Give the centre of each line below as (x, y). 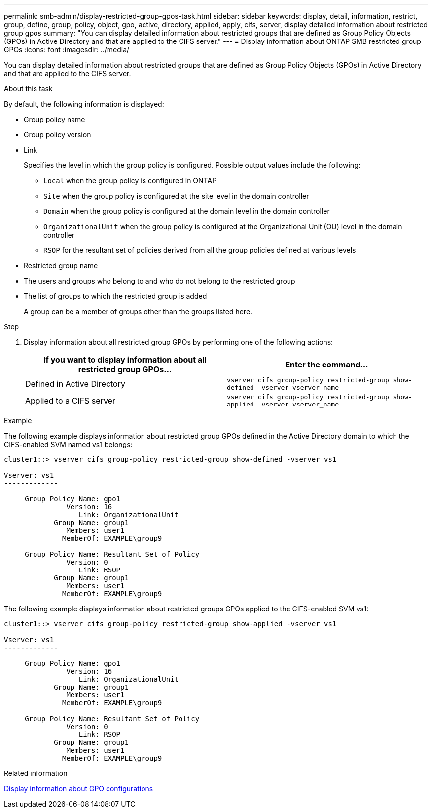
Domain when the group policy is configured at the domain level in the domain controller (187, 211)
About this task (28, 89)
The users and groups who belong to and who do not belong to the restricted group (160, 281)
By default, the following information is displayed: (84, 104)
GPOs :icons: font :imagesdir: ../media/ (67, 50)
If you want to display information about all (125, 360)
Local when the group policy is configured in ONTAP (130, 181)
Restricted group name (61, 265)
